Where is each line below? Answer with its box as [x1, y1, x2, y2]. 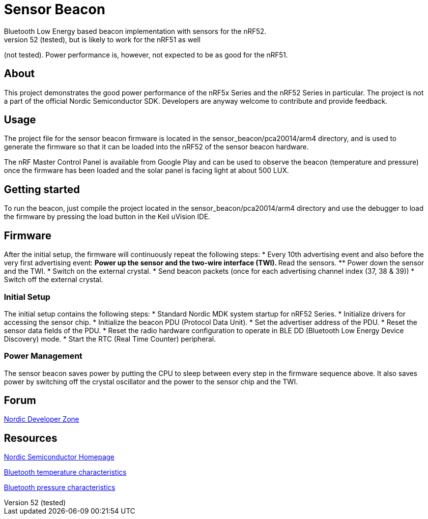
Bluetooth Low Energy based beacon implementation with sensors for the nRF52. [4, 27, 266, 35]
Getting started [4, 183, 80, 196]
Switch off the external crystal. [4, 275, 103, 284]
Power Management [4, 351, 83, 361]
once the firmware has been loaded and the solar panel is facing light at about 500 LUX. [4, 166, 289, 175]
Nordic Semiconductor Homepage [4, 453, 114, 461]
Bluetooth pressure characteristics [4, 483, 115, 492]
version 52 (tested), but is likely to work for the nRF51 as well [4, 35, 200, 44]
